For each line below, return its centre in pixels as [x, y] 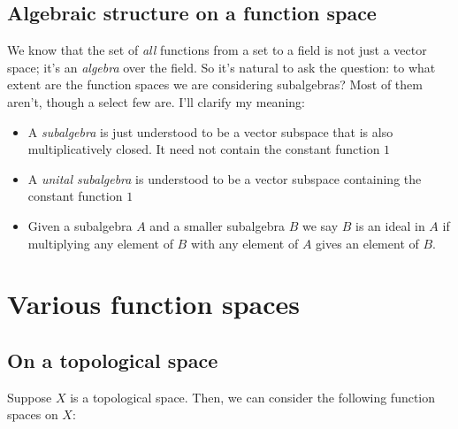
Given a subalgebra [80, 225]
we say [320, 225]
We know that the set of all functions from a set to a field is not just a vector [217, 50]
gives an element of [367, 243]
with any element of [244, 243]
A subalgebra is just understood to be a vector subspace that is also [210, 131]
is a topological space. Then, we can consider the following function [253, 397]
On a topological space [113, 360]
